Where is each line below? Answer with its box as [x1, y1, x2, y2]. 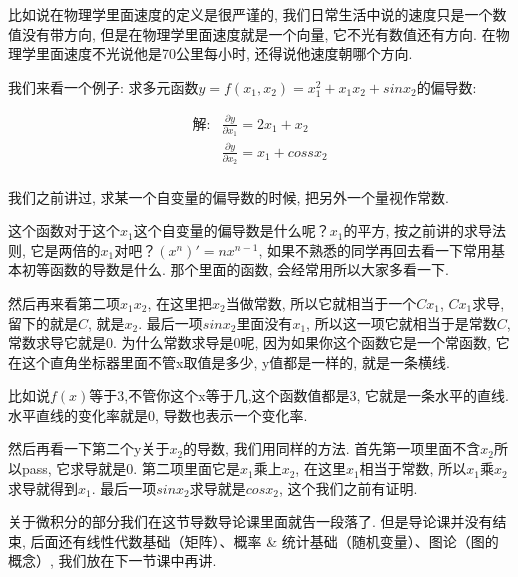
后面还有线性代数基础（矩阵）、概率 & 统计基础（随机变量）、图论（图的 [30, 530, 499, 551]
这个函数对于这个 [8, 220, 120, 241]
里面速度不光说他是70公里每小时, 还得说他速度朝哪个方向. [35, 43, 413, 64]
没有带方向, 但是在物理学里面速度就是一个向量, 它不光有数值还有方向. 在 [21, 23, 496, 44]
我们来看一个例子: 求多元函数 [8, 76, 199, 97]
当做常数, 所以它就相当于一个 [225, 292, 417, 313]
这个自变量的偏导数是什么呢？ [133, 220, 330, 241]
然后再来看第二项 [8, 292, 120, 313]
